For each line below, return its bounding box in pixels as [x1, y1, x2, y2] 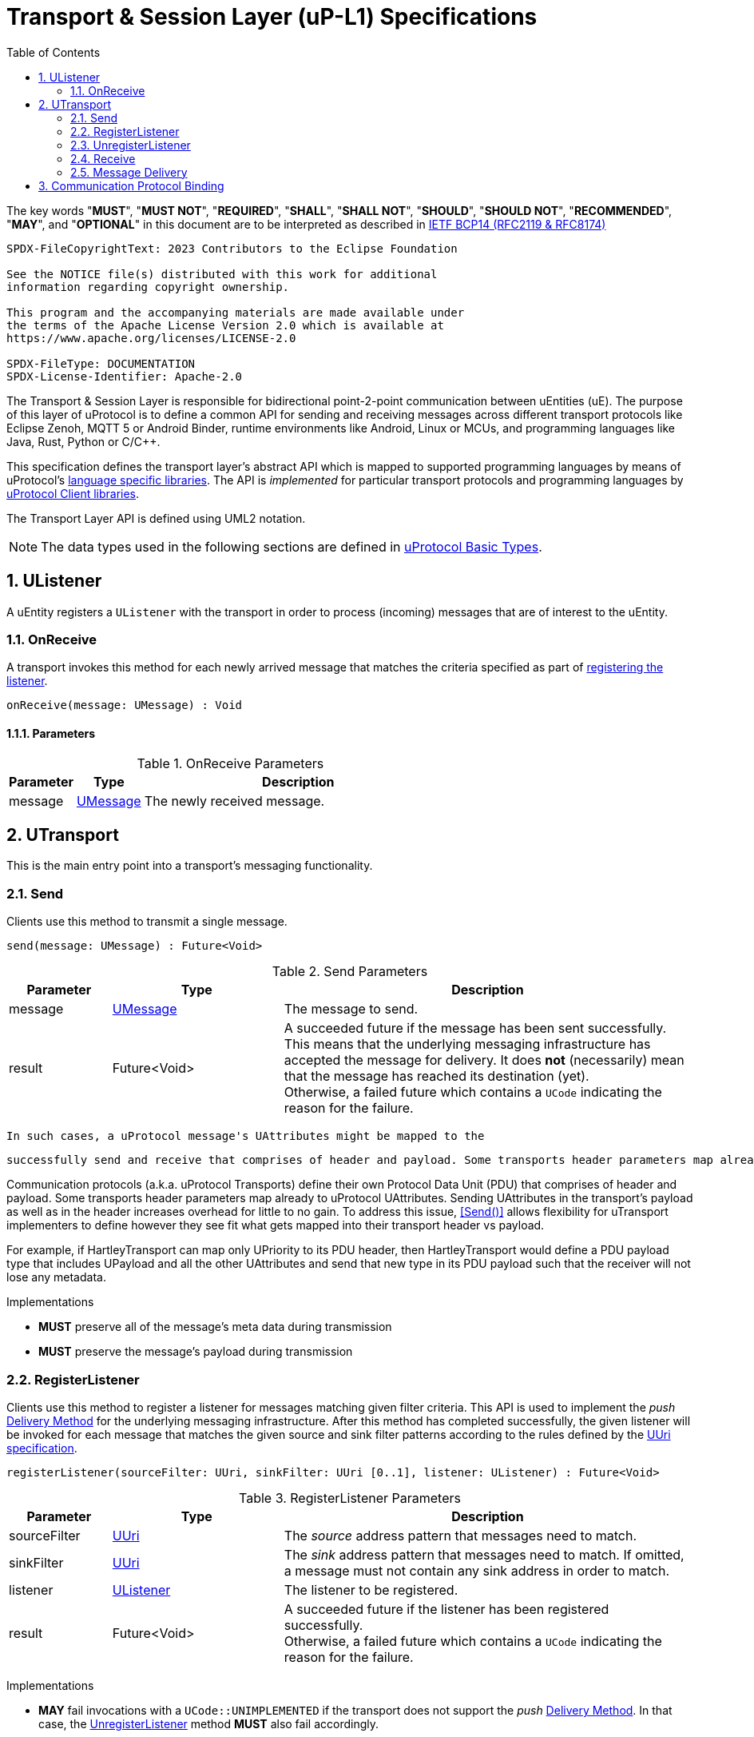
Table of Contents [6, 45, 101, 59]
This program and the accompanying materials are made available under [6, 305, 465, 319]
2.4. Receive [70, 151, 136, 165]
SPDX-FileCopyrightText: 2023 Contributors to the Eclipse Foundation [6, 241, 458, 255]
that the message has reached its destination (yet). [284, 1068, 589, 1085]
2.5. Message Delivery [70, 165, 188, 179]
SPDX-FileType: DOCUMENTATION [6, 357, 196, 370]
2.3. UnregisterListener [70, 137, 191, 152]
